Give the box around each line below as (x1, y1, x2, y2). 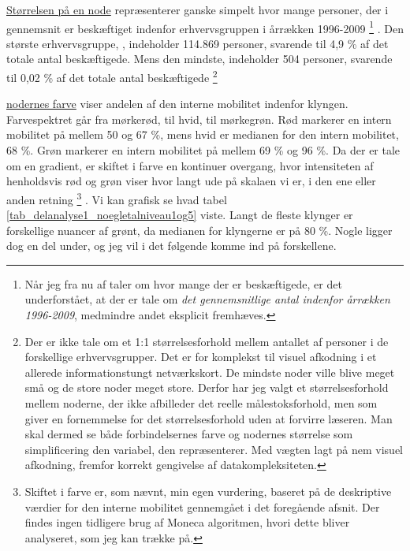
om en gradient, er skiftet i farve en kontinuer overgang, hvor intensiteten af (6, 157, 374, 173)
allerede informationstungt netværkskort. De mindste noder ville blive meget (24, 363, 395, 380)
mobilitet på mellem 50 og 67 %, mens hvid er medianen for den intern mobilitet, (6, 126, 399, 143)
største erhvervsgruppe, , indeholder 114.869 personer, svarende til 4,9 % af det (6, 35, 389, 51)
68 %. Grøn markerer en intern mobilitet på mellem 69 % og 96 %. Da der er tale (6, 142, 401, 158)
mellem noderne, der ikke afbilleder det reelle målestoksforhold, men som (24, 395, 378, 411)
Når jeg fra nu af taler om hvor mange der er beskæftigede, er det (24, 275, 342, 292)
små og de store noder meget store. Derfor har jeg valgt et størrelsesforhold (24, 379, 389, 396)
